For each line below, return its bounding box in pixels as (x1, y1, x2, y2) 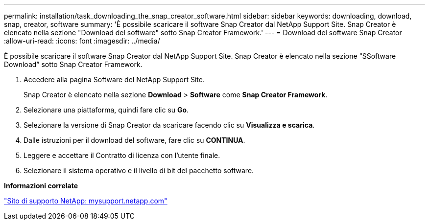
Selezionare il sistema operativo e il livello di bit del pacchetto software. (24, 166, 254, 175)
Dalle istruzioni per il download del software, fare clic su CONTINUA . (24, 136, 245, 144)
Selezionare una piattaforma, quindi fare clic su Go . (24, 106, 189, 114)
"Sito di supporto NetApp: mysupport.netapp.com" (4, 197, 167, 205)
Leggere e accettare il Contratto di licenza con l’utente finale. (24, 151, 220, 159)
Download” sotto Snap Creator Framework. (4, 60, 143, 68)
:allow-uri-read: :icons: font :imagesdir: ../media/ (4, 37, 160, 45)
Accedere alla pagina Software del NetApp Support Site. (24, 75, 205, 84)
